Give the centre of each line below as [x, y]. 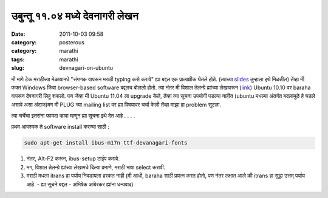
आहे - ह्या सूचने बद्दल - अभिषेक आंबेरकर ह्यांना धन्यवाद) [80, 184]
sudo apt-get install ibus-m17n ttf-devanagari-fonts [106, 143]
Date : [18, 34]
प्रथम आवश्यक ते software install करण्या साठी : [60, 127]
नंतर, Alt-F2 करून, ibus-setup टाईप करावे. [73, 159]
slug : [18, 68]
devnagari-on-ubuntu [86, 68]
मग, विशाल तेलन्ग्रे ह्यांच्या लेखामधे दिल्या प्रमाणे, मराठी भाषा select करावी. [96, 167]
